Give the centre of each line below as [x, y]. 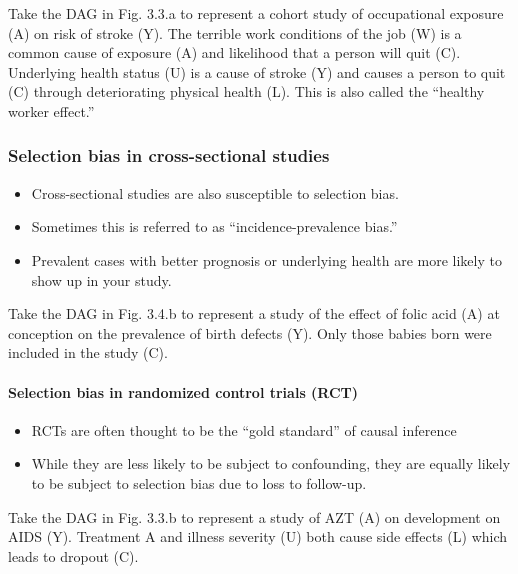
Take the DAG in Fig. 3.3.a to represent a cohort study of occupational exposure [256, 13]
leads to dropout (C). [73, 555]
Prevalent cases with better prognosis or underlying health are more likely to [266, 259]
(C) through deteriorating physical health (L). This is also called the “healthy [246, 91]
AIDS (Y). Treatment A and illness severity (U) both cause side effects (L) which [258, 536]
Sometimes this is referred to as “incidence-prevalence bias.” [214, 226]
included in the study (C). [88, 352]
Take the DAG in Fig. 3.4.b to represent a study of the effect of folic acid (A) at [254, 313]
